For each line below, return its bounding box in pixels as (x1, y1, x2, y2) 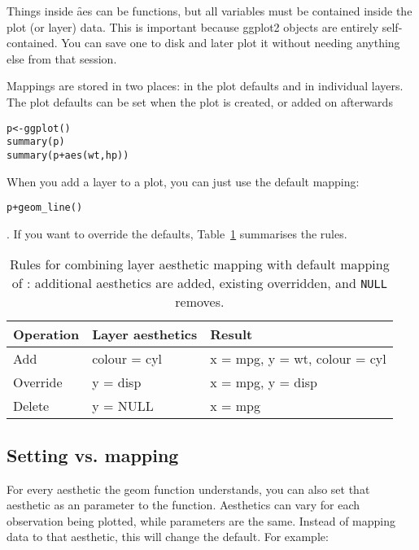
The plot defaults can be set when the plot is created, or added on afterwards (7, 93, 393, 110)
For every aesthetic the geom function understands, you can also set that (7, 480, 370, 497)
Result (210, 325, 253, 344)
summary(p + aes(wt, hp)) (7, 149, 129, 161)
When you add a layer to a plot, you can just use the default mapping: (7, 172, 360, 190)
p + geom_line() (7, 202, 83, 214)
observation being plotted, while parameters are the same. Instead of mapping (7, 512, 396, 529)
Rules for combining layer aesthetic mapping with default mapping (9, 255, 390, 274)
